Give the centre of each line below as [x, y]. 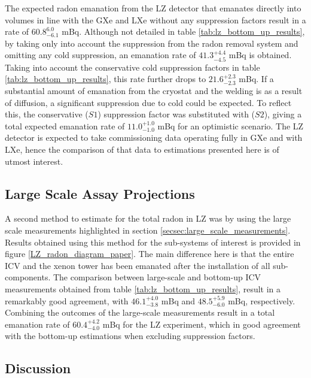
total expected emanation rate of [65, 126]
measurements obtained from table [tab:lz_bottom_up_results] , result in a [143, 288]
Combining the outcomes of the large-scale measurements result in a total [140, 312]
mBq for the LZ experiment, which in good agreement [202, 324]
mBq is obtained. [260, 55]
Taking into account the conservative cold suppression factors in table [132, 67]
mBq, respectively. [262, 300]
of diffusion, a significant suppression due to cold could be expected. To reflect [148, 102]
